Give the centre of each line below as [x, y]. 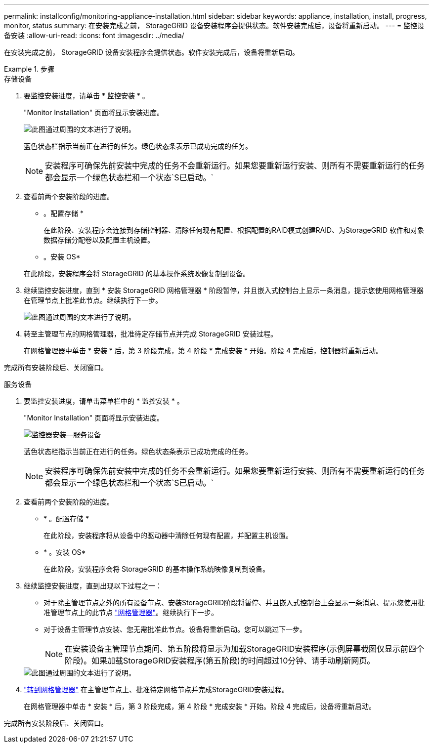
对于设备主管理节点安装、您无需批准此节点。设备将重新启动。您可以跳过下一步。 [175, 629]
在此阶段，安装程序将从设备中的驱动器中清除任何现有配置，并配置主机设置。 [168, 535]
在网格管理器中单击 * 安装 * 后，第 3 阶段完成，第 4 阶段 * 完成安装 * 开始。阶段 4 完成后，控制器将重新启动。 [203, 351]
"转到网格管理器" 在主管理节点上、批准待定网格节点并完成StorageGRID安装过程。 [156, 689]
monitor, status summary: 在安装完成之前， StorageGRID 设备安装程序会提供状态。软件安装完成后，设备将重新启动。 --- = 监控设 [214, 25]
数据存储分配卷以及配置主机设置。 [99, 240]
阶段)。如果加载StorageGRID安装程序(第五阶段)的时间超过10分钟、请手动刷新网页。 [220, 661]
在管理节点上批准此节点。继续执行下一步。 [93, 300]
